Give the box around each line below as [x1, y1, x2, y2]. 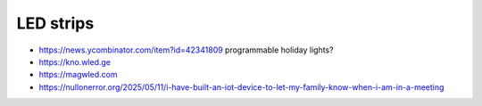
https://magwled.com [38, 69, 118, 80]
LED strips [16, 13, 95, 33]
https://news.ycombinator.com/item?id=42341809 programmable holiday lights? [38, 45, 334, 55]
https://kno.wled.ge [38, 56, 112, 67]
